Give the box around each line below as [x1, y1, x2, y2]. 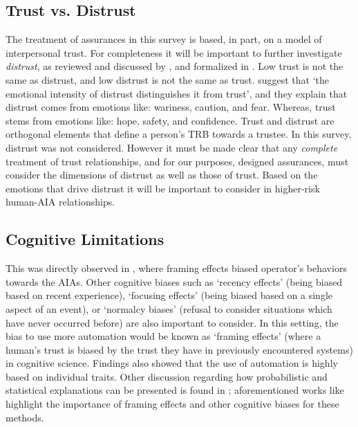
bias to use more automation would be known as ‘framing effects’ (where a [6, 329, 321, 343]
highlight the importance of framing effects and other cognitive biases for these [6, 397, 339, 411]
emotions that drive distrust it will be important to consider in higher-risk [6, 181, 320, 195]
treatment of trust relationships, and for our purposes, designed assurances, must [6, 154, 349, 168]
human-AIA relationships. [6, 194, 115, 209]
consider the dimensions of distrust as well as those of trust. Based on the [6, 167, 318, 182]
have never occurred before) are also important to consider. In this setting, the [6, 315, 339, 329]
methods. [6, 410, 44, 424]
